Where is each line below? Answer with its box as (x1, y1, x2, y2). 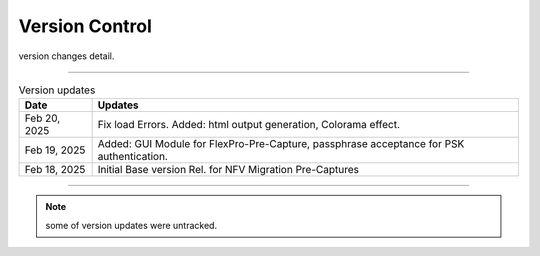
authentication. (97, 150, 169, 164)
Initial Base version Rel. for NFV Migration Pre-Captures (97, 163, 360, 177)
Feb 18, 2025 (24, 163, 86, 177)
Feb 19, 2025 (24, 143, 86, 157)
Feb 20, (24, 111, 61, 125)
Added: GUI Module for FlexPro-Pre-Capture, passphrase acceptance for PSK (97, 137, 465, 151)
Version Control (18, 15, 152, 37)
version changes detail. (18, 50, 115, 62)
